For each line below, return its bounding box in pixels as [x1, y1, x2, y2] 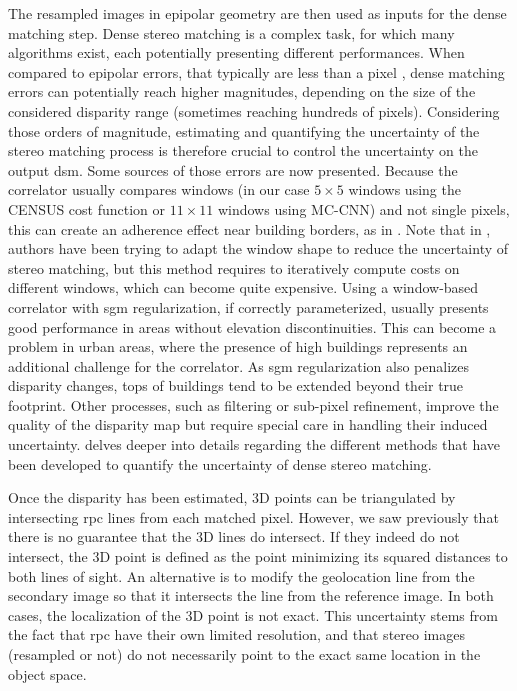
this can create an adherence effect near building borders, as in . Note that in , [8, 218, 491, 239]
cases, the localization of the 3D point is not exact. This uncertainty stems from [8, 604, 498, 625]
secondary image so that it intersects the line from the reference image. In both [8, 585, 494, 606]
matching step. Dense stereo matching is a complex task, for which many [8, 22, 455, 43]
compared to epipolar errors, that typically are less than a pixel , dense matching [8, 61, 505, 82]
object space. [8, 663, 87, 684]
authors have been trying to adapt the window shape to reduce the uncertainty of [8, 238, 509, 259]
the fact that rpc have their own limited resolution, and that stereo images [8, 624, 465, 645]
